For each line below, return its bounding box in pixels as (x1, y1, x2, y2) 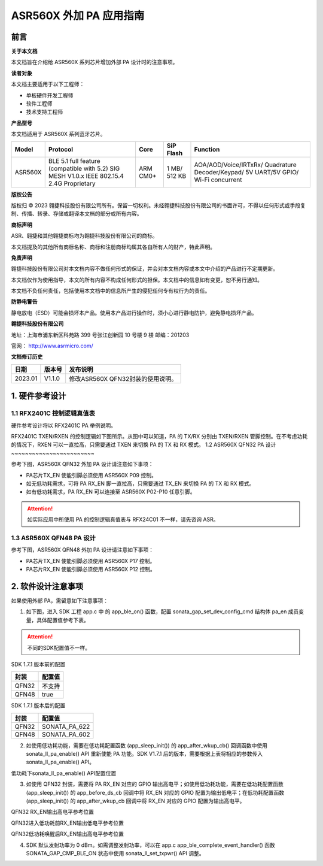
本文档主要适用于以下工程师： (11, 81, 85, 88)
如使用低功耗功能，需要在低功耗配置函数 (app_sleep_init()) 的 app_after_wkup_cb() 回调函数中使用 (26, 741, 268, 749)
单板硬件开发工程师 (26, 92, 74, 99)
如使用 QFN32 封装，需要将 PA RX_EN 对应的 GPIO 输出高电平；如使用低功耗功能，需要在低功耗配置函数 (26, 780, 284, 788)
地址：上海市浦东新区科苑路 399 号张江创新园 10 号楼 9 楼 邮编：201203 (11, 331, 190, 338)
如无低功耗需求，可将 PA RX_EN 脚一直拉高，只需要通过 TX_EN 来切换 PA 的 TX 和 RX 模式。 (26, 480, 255, 487)
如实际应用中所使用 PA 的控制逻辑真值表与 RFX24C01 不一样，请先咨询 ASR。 (27, 516, 219, 523)
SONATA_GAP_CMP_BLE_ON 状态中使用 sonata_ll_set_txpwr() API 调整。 (26, 849, 205, 856)
